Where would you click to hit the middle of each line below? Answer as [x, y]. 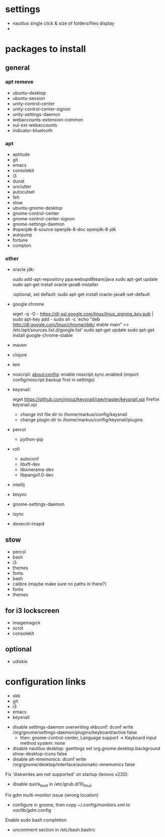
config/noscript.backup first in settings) [54, 380]
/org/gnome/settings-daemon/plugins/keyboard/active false [75, 732]
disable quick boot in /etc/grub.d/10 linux [52, 784]
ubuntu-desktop [29, 93]
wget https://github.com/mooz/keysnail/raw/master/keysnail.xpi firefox [86, 399]
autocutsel [23, 192]
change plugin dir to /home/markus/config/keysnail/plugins [81, 420]
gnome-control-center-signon [44, 219]
